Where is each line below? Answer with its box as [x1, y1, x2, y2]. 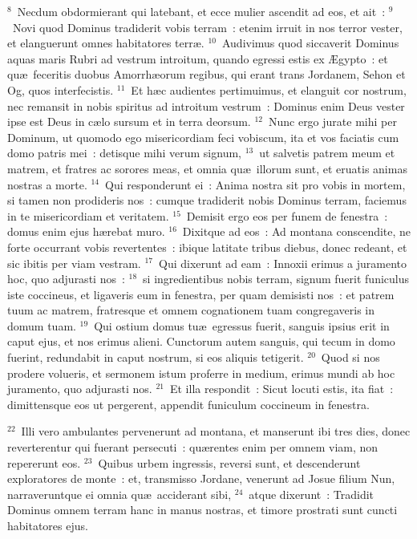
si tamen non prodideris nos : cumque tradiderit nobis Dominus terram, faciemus [7, 192, 407, 209]
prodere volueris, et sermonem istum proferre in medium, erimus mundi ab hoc [7, 364, 395, 381]
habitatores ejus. [7, 517, 88, 533]
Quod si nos [321, 349, 380, 366]
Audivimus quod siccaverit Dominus [221, 34, 399, 51]
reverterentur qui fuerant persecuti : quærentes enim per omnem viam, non [7, 439, 379, 456]
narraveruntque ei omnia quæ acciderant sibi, [7, 485, 232, 502]
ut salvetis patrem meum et [259, 144, 395, 161]
